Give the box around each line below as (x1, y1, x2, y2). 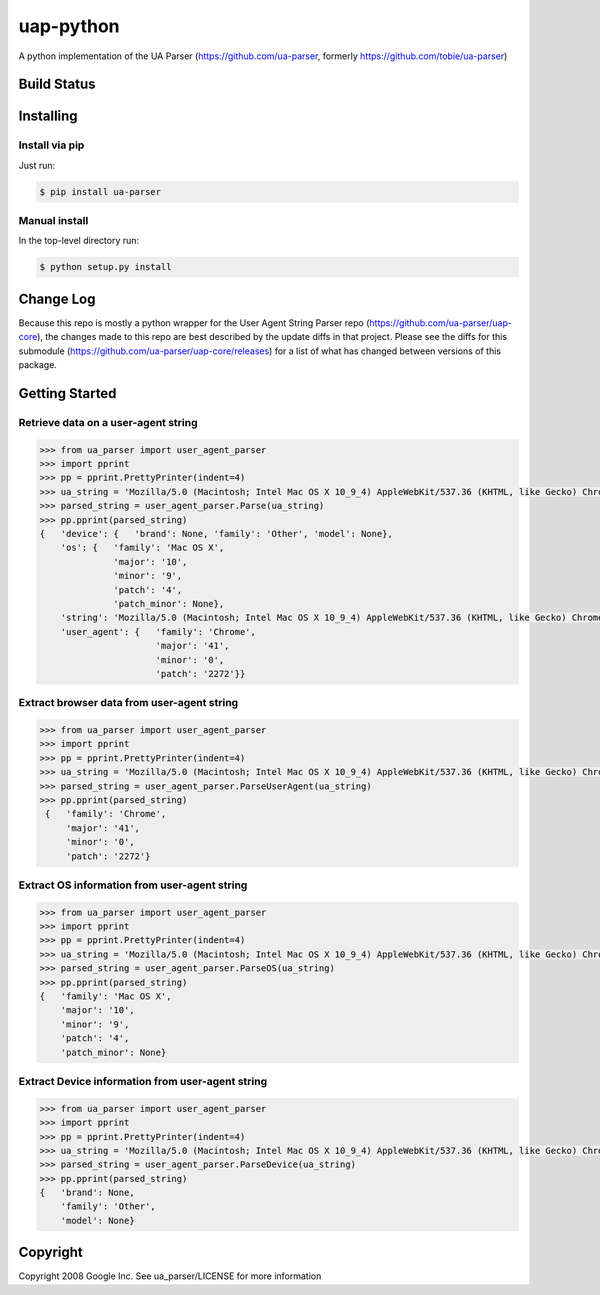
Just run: (18, 159, 56, 171)
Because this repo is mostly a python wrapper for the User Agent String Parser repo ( (18, 316, 370, 329)
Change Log (18, 290, 96, 307)
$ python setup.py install (39, 261, 172, 273)
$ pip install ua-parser (39, 186, 162, 197)
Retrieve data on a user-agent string (18, 415, 199, 429)
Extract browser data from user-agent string (18, 696, 239, 710)
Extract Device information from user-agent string (18, 1074, 268, 1088)
